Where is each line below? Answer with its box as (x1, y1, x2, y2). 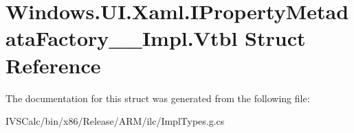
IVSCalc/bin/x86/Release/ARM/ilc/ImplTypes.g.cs (5, 114, 225, 128)
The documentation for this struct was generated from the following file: (5, 90, 310, 105)
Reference (5, 51, 101, 79)
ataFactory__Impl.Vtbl (5, 24, 238, 52)
